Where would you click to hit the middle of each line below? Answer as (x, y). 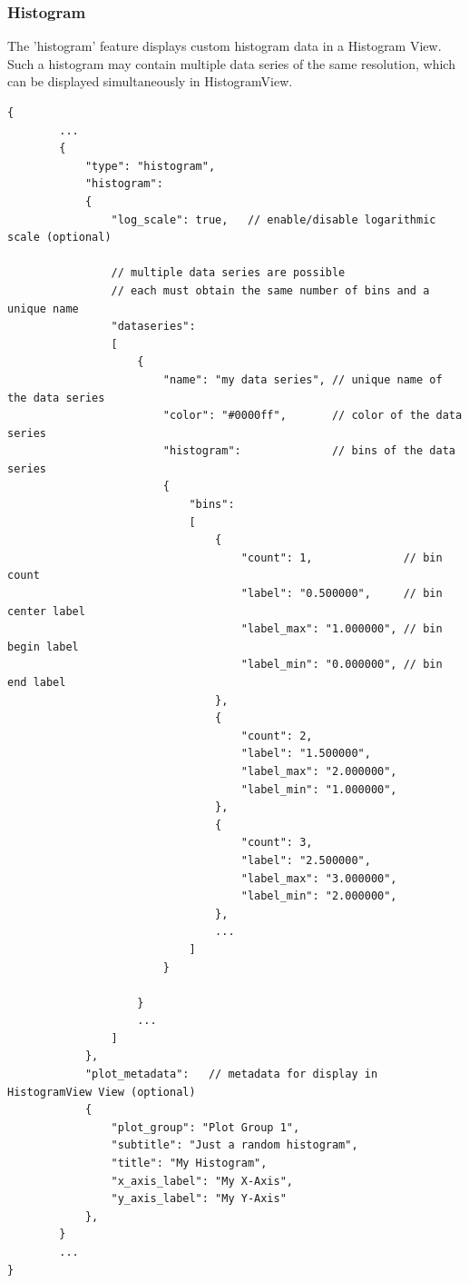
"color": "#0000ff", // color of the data (313, 416)
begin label (43, 646)
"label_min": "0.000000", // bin (342, 665)
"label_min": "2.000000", (319, 896)
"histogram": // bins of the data (309, 451)
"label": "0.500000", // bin (342, 594)
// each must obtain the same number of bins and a (270, 290)
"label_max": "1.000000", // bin (342, 629)
